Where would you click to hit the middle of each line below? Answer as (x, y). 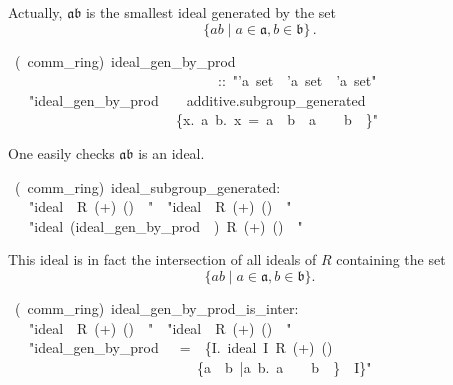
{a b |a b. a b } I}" (284, 366)
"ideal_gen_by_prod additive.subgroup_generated (197, 99)
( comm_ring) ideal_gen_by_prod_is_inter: (156, 307)
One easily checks (61, 152)
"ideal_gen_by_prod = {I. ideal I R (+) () (180, 347)
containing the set (391, 259)
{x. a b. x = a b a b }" (277, 119)
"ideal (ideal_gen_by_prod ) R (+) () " (165, 225)
